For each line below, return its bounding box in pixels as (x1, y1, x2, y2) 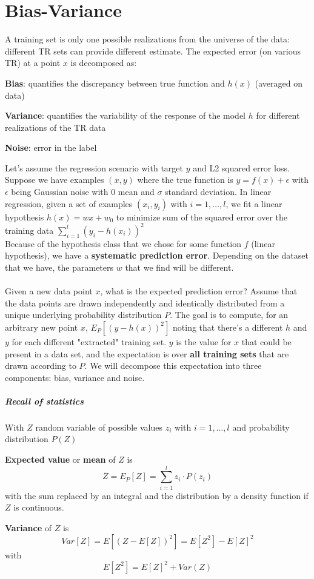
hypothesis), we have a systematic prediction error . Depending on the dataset (5, 249, 309, 262)
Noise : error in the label (5, 141, 97, 154)
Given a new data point (5, 285, 93, 297)
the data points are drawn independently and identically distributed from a (5, 296, 285, 309)
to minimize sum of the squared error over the (116, 210, 288, 223)
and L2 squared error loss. (193, 161, 290, 174)
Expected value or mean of (5, 453, 116, 466)
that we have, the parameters (5, 260, 114, 273)
